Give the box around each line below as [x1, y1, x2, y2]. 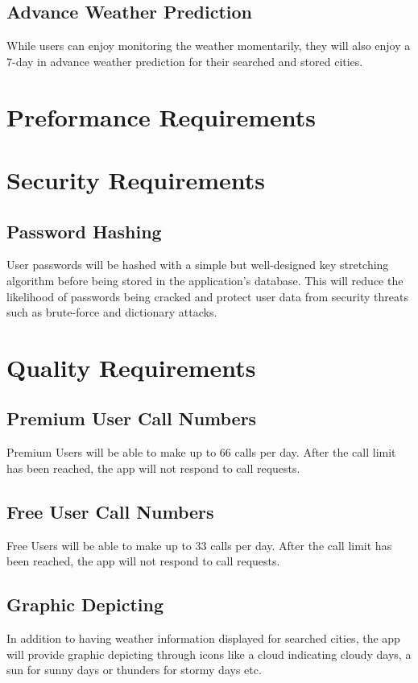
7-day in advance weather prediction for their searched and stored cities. [6, 52, 363, 69]
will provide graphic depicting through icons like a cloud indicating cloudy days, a [6, 645, 412, 662]
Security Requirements [6, 163, 265, 196]
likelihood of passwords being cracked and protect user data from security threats [6, 288, 408, 304]
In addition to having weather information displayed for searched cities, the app [6, 630, 400, 647]
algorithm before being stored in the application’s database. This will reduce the [6, 271, 404, 288]
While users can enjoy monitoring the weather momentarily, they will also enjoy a [6, 37, 411, 54]
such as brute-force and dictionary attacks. [6, 304, 217, 321]
